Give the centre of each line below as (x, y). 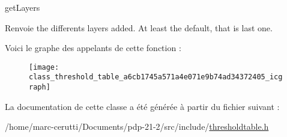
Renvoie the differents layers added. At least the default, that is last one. (139, 27)
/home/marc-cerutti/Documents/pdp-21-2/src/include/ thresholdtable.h (137, 126)
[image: (44, 67)
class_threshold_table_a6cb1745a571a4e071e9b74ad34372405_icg (156, 77)
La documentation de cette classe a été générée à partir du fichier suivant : (142, 106)
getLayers (23, 7)
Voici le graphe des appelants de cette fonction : (93, 48)
